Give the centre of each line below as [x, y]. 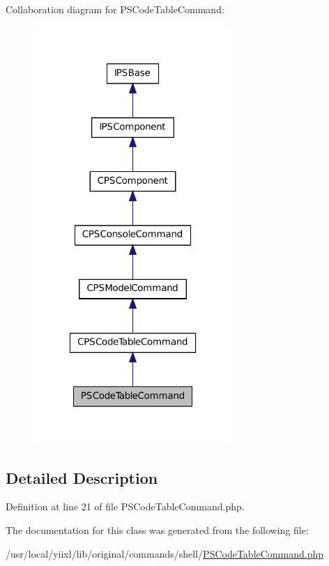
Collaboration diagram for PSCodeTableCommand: [115, 9]
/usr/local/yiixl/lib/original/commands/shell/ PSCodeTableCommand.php [164, 553]
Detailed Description [82, 477]
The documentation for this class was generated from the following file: [157, 530]
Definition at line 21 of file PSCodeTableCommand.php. [125, 506]
